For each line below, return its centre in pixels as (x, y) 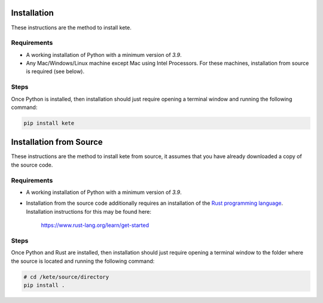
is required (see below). (55, 71)
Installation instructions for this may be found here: (89, 211)
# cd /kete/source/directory (66, 277)
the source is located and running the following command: (83, 261)
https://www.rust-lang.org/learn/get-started (95, 225)
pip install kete (49, 123)
